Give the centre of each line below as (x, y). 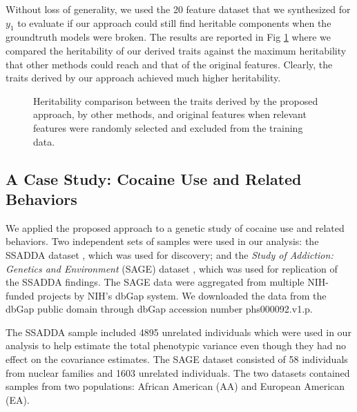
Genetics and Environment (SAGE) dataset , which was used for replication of (172, 268)
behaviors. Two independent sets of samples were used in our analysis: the (162, 241)
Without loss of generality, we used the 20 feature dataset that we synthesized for (178, 9)
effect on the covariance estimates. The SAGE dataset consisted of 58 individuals (177, 359)
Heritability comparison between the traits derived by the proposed (176, 100)
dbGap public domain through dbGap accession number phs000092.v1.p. (159, 309)
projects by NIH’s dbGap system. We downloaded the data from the (182, 295)
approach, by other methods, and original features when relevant (170, 114)
